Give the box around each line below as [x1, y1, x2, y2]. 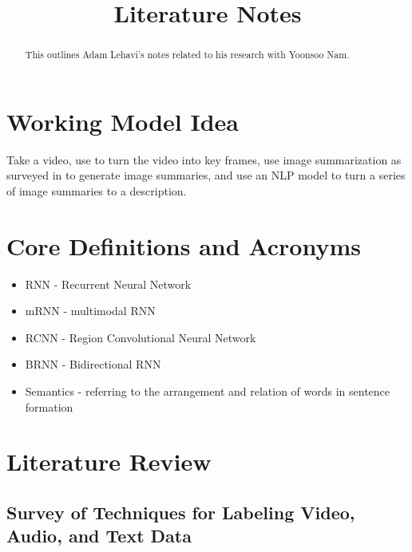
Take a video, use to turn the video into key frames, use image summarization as [6, 151, 402, 168]
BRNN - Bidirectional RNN [25, 356, 161, 373]
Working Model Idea [6, 104, 240, 137]
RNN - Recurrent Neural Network [25, 275, 192, 292]
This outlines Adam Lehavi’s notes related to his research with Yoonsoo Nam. [25, 48, 350, 61]
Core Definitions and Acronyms [6, 229, 361, 262]
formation [25, 398, 73, 415]
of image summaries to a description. [6, 182, 187, 199]
